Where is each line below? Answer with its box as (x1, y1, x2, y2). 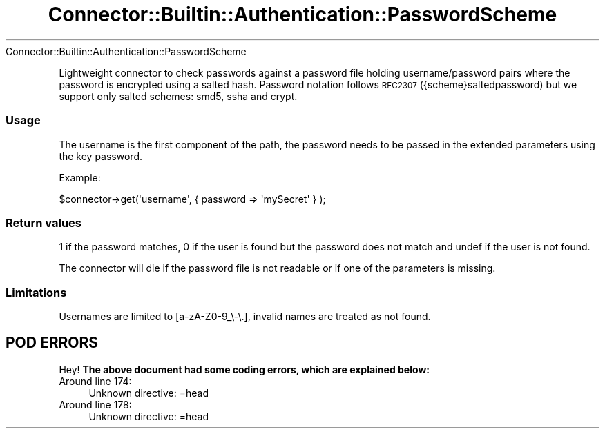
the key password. (59, 150, 143, 162)
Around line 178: (59, 398, 132, 411)
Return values (6, 215, 81, 230)
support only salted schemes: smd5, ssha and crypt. (59, 90, 298, 102)
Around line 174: (59, 375, 132, 387)
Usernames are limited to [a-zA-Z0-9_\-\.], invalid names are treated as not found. (59, 310, 431, 322)
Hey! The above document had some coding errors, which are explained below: (59, 363, 430, 375)
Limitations (6, 285, 67, 299)
